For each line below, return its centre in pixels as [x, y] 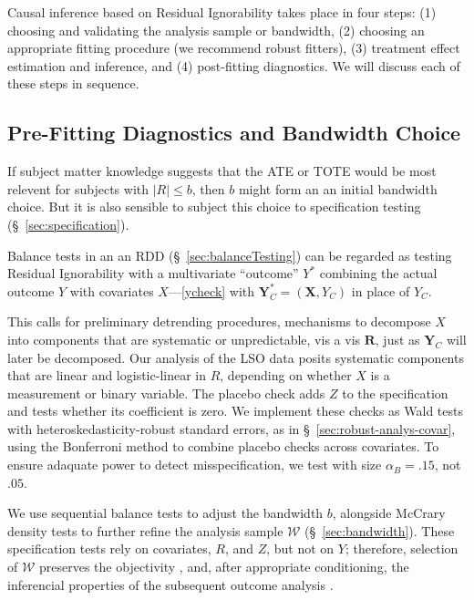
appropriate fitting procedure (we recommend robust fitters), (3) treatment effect [234, 48]
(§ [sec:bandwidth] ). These [380, 530]
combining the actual [378, 273]
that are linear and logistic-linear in [107, 375]
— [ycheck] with [211, 290]
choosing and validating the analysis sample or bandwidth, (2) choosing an [216, 30]
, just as [397, 339]
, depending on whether [286, 375]
